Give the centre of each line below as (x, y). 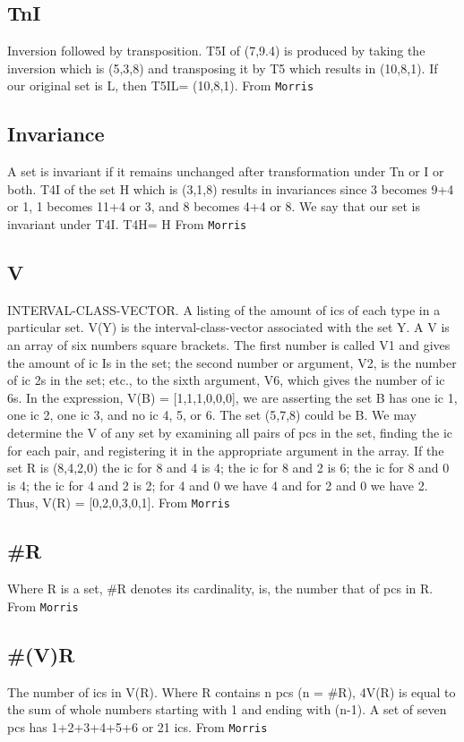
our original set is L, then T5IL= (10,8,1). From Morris (161, 85)
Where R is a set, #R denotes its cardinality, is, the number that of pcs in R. (220, 588)
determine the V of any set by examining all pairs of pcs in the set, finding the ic (230, 433)
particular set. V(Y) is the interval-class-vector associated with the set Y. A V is (228, 327)
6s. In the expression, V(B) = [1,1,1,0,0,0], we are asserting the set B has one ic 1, (232, 397)
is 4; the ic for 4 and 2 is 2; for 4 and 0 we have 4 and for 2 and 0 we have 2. (218, 485)
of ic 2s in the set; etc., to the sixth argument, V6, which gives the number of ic (226, 380)
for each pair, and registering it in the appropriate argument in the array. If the (226, 450)
